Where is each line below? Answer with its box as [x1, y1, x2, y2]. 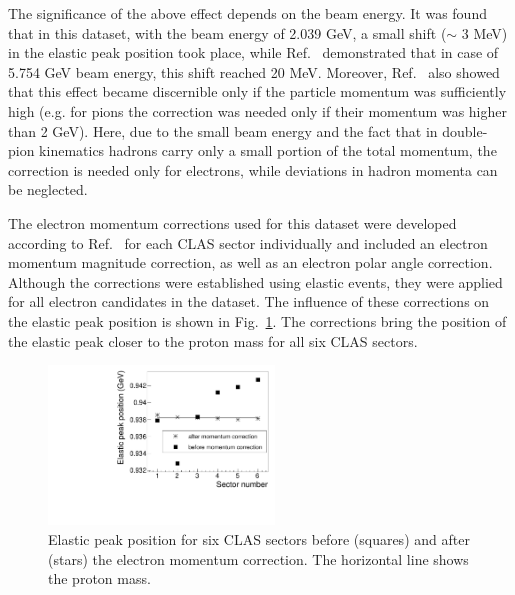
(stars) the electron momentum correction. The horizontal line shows [48, 548, 469, 569]
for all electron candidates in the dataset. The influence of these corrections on [8, 291, 490, 312]
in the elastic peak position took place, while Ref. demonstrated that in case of [8, 42, 499, 63]
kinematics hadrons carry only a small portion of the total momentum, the [39, 140, 497, 161]
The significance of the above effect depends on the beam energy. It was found [8, 3, 487, 23]
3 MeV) [461, 22, 508, 43]
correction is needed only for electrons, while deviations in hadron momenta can [8, 159, 498, 180]
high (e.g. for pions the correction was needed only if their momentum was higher [8, 100, 507, 121]
